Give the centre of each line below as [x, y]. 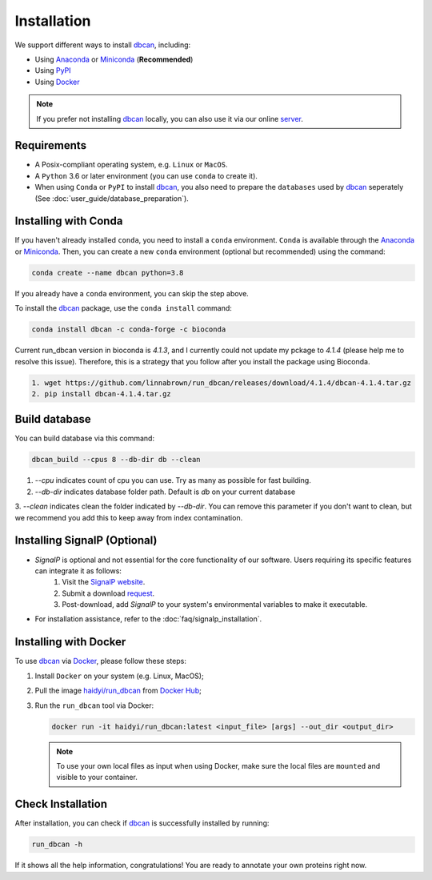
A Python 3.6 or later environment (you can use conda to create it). [146, 175]
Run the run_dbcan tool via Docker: [94, 705]
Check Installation [61, 804]
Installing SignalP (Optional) [86, 540]
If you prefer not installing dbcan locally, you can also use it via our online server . [170, 119]
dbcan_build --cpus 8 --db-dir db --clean [116, 460]
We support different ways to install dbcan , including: [103, 45]
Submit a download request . [108, 593]
